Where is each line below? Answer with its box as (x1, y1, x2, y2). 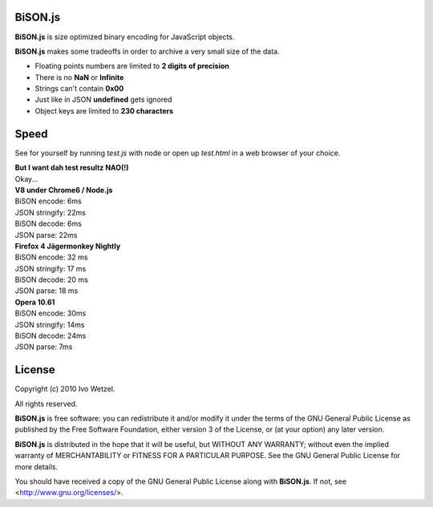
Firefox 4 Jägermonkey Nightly (14, 241, 121, 251)
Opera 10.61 (14, 297, 55, 307)
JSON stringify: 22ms (14, 207, 86, 217)
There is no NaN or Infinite (34, 72, 124, 82)
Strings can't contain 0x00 (34, 84, 124, 94)
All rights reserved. (14, 399, 78, 408)
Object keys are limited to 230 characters (34, 106, 174, 115)
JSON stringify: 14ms (14, 320, 85, 329)
